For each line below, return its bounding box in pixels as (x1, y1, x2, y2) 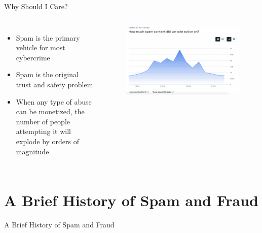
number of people (16, 116, 70, 126)
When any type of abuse (16, 96, 92, 107)
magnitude (16, 146, 49, 156)
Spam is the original (16, 69, 79, 80)
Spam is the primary (16, 32, 80, 43)
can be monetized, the (16, 106, 85, 117)
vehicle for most (16, 42, 65, 53)
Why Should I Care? (4, 1, 68, 11)
